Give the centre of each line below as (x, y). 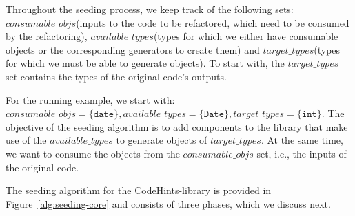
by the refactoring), (47, 36)
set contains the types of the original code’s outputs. (116, 76)
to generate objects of (162, 140)
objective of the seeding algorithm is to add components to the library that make (177, 126)
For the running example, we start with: (90, 99)
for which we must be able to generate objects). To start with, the (145, 63)
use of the (26, 140)
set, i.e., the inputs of (302, 153)
